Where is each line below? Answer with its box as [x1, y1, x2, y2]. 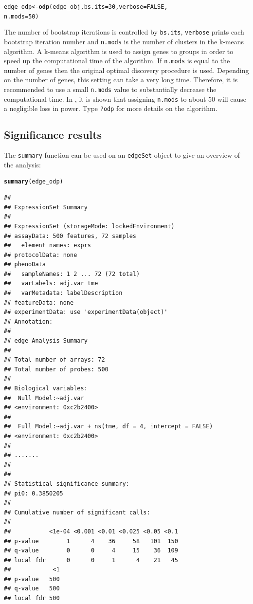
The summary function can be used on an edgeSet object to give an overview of [4, 150, 240, 160]
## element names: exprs [4, 242, 91, 249]
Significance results [4, 127, 102, 142]
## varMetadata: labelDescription [4, 290, 123, 297]
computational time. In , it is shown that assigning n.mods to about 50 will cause [4, 93, 246, 104]
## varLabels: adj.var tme [4, 280, 98, 287]
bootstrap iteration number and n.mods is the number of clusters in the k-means [4, 36, 244, 46]
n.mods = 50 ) [4, 13, 39, 20]
